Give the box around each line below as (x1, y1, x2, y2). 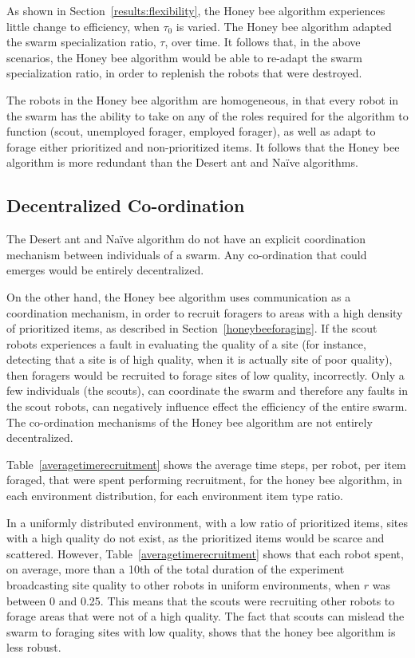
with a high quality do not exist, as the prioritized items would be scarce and (6, 530, 385, 546)
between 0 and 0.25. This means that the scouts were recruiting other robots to (6, 592, 395, 609)
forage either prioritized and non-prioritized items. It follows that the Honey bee (6, 138, 400, 155)
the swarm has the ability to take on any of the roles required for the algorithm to (6, 107, 409, 124)
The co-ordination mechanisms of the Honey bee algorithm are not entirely (6, 413, 373, 430)
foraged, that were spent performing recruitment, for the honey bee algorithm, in (6, 471, 402, 488)
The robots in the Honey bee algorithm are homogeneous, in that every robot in (6, 91, 399, 108)
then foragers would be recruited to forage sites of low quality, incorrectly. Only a (6, 366, 405, 383)
